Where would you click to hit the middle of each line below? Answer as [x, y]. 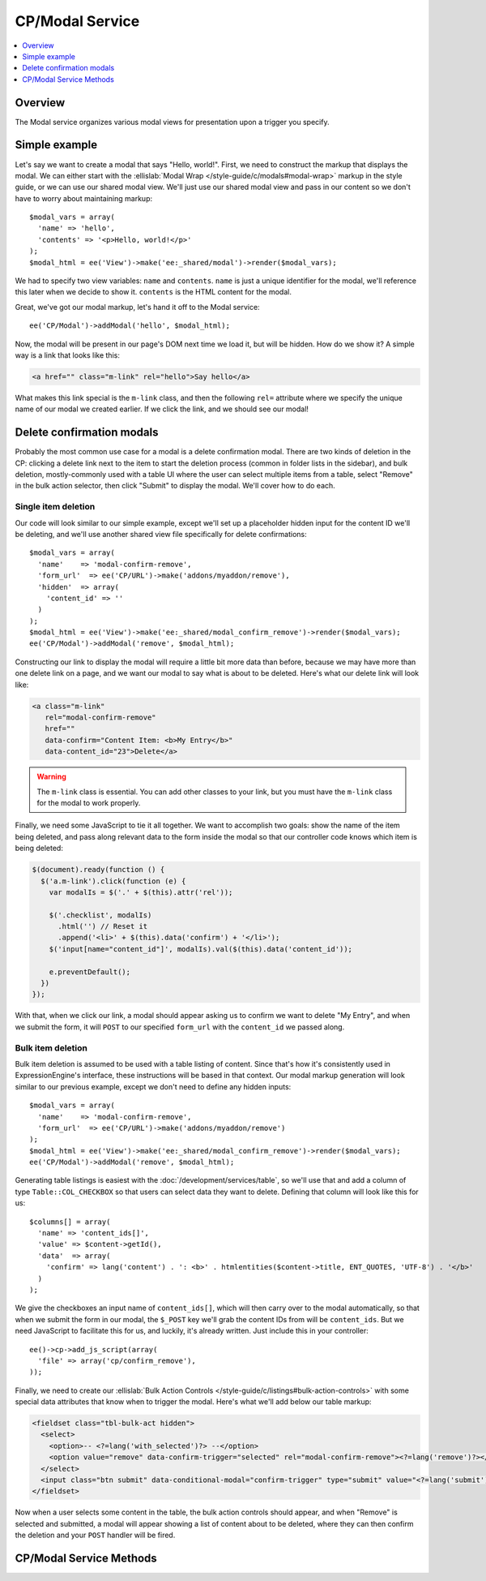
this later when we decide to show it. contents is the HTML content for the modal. [153, 292]
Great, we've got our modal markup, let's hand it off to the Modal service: [137, 307]
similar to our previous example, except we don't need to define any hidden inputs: [153, 1086]
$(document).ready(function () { [98, 870]
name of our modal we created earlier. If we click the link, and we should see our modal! [162, 409]
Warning [51, 777]
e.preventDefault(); [90, 972]
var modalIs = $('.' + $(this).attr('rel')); [141, 892]
